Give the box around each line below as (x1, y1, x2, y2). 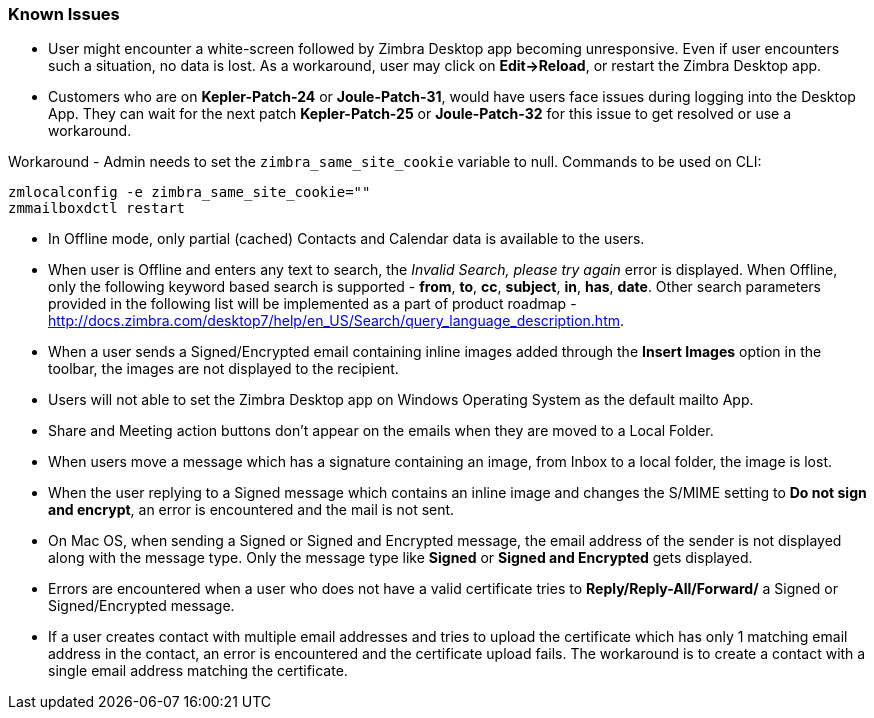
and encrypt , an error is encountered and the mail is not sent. (48, 501, 455, 519)
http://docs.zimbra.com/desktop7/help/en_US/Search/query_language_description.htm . (48, 312, 625, 330)
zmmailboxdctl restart (8, 200, 186, 217)
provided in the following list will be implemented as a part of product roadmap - (48, 295, 577, 313)
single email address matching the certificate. (48, 662, 348, 680)
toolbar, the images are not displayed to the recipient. (48, 360, 399, 378)
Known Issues (8, 4, 120, 24)
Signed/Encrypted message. (48, 597, 235, 615)
